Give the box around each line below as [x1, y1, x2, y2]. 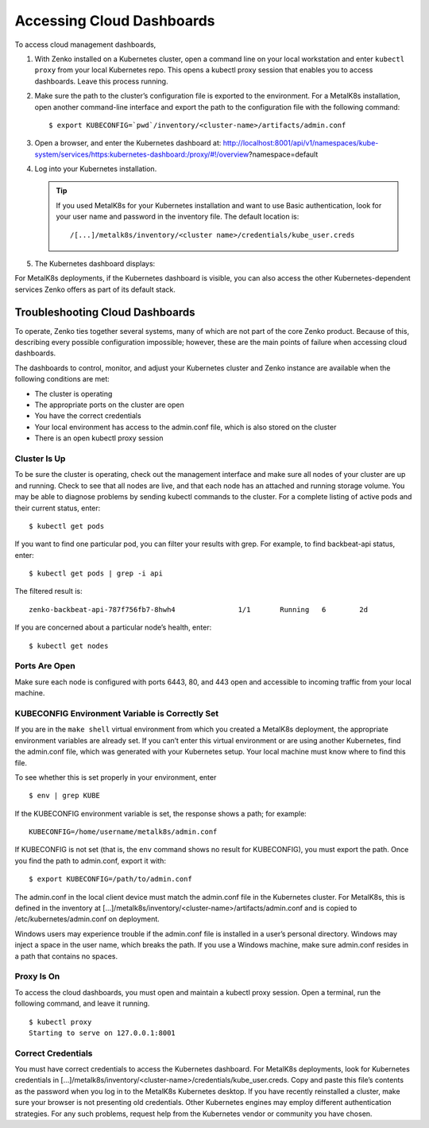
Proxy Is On [14, 971, 60, 982]
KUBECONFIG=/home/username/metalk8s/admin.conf [29, 828, 218, 836]
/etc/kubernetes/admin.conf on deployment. [14, 914, 160, 924]
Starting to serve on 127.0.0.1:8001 [29, 1028, 176, 1037]
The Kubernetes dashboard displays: [34, 259, 156, 269]
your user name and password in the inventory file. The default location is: [56, 211, 300, 222]
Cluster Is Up [14, 453, 66, 464]
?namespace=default [249, 149, 319, 159]
